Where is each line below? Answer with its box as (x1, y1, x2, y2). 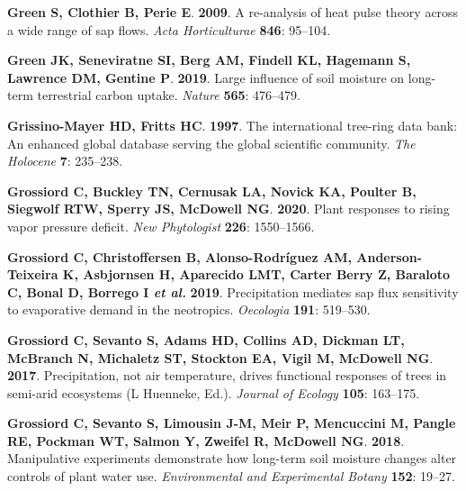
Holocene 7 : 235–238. (7, 151, 123, 170)
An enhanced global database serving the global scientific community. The (7, 133, 416, 152)
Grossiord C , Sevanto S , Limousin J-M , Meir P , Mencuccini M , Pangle (7, 414, 456, 432)
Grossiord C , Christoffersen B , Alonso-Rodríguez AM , (7, 247, 352, 266)
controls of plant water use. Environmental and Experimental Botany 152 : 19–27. (7, 467, 455, 486)
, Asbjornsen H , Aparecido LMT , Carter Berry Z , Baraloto (74, 265, 451, 284)
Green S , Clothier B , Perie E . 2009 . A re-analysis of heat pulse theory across (7, 3, 459, 21)
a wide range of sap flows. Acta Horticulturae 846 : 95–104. (7, 20, 331, 39)
